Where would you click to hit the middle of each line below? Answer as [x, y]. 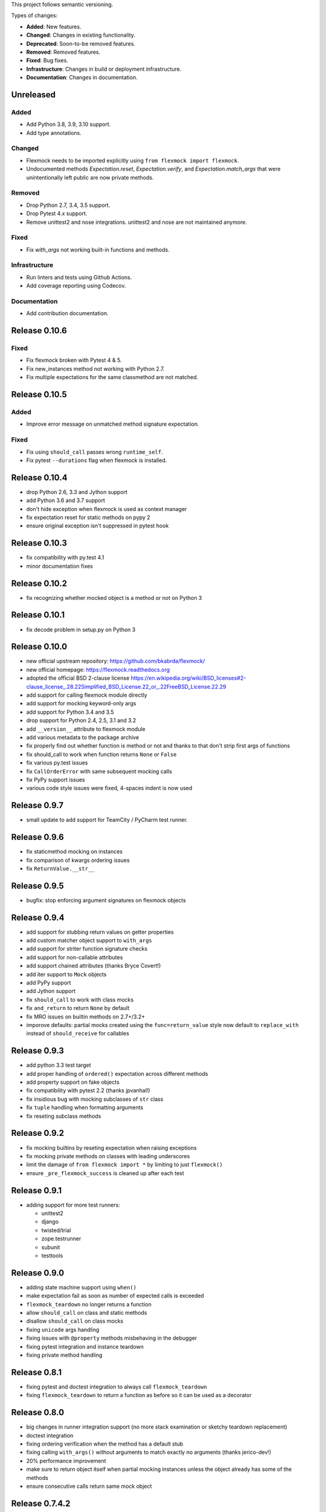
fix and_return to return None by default [78, 1008]
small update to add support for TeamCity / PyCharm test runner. [107, 820]
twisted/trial [56, 1230]
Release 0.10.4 [39, 477]
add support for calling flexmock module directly [87, 695]
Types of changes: [34, 16]
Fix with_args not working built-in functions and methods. [98, 249]
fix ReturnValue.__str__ [60, 868]
